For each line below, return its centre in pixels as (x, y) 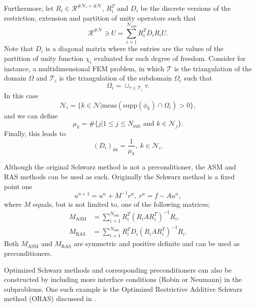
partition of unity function (44, 58)
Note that (19, 48)
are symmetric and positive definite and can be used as (157, 243)
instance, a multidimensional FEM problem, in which (84, 68)
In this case (21, 95)
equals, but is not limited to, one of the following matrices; (121, 204)
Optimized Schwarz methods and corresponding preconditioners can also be (118, 269)
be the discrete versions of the (186, 8)
